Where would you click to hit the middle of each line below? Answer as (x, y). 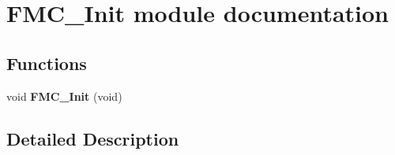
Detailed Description (93, 138)
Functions (47, 63)
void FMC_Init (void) (64, 96)
